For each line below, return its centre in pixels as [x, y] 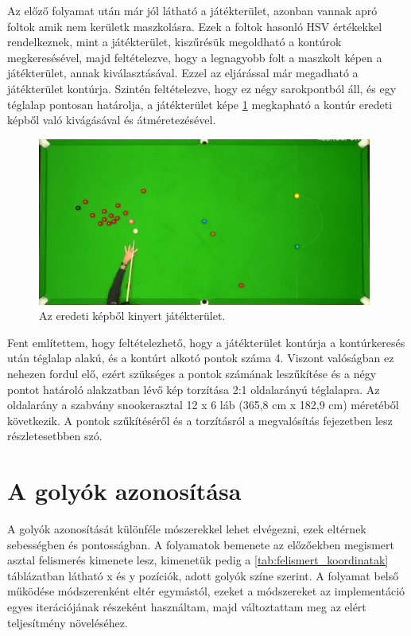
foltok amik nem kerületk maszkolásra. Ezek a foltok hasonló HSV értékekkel [195, 26]
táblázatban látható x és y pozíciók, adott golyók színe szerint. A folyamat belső [203, 575]
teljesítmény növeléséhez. [68, 622]
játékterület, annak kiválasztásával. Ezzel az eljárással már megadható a [183, 73]
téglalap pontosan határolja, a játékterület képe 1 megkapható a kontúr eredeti [200, 104]
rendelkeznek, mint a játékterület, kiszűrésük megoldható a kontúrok [174, 42]
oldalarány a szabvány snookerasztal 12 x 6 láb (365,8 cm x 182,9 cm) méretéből [203, 405]
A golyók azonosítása [124, 491]
